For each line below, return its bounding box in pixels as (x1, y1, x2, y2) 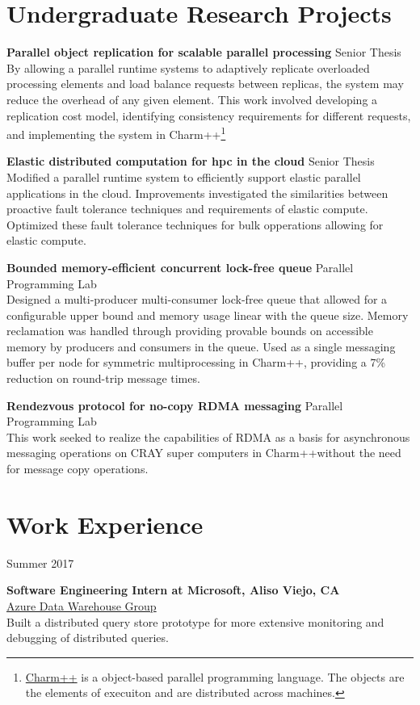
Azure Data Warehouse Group (6, 597, 157, 614)
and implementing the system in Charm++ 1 (6, 124, 226, 142)
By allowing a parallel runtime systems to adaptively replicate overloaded (6, 59, 370, 76)
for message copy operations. (6, 460, 149, 477)
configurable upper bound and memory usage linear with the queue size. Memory (6, 306, 409, 323)
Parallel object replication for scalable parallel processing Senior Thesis (6, 44, 401, 61)
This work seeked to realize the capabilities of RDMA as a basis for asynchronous (6, 428, 410, 445)
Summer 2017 (6, 554, 74, 571)
